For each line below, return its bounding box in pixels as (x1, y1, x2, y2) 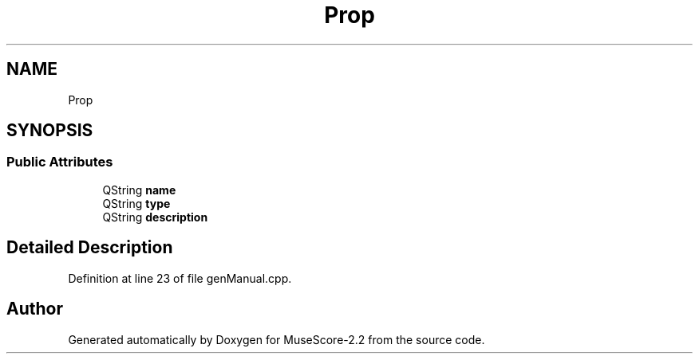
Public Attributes (6, 154, 113, 170)
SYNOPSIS (6, 120, 93, 141)
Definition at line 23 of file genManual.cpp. (68, 271, 292, 285)
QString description (102, 209, 208, 224)
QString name (102, 182, 176, 197)
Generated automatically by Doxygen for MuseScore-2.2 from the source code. (68, 332, 485, 346)
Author (6, 299, 63, 319)
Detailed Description (6, 237, 173, 258)
